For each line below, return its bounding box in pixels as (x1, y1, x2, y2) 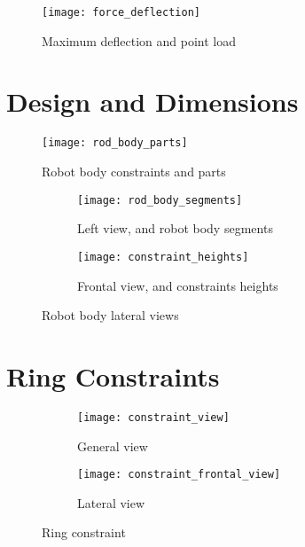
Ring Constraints (6, 357, 220, 394)
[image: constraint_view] (77, 410, 230, 424)
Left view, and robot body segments (77, 219, 273, 238)
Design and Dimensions (6, 83, 299, 120)
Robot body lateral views (42, 306, 179, 324)
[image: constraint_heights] (77, 250, 249, 263)
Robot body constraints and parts (42, 162, 226, 181)
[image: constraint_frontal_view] (77, 468, 281, 481)
